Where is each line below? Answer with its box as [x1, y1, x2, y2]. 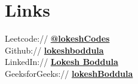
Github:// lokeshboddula [5, 43, 104, 56]
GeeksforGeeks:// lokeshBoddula [5, 67, 133, 79]
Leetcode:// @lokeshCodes [5, 32, 110, 45]
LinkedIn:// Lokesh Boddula [5, 55, 118, 68]
